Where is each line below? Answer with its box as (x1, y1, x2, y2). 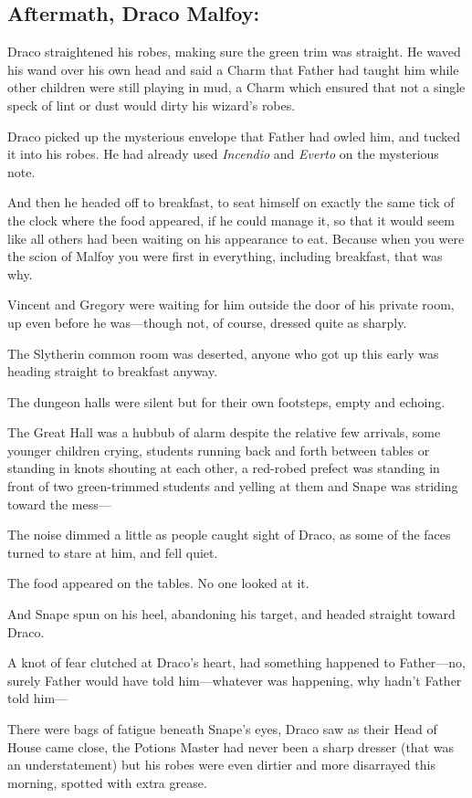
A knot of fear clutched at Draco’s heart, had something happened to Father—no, (7, 653, 467, 672)
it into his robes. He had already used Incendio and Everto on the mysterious (7, 144, 439, 163)
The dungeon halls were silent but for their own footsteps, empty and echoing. (7, 392, 446, 411)
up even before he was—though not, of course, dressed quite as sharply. (7, 312, 407, 331)
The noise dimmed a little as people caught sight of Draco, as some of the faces (7, 525, 451, 544)
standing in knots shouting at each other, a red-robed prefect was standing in (7, 458, 440, 478)
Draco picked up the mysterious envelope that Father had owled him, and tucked (7, 126, 461, 145)
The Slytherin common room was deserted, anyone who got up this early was (7, 343, 439, 362)
